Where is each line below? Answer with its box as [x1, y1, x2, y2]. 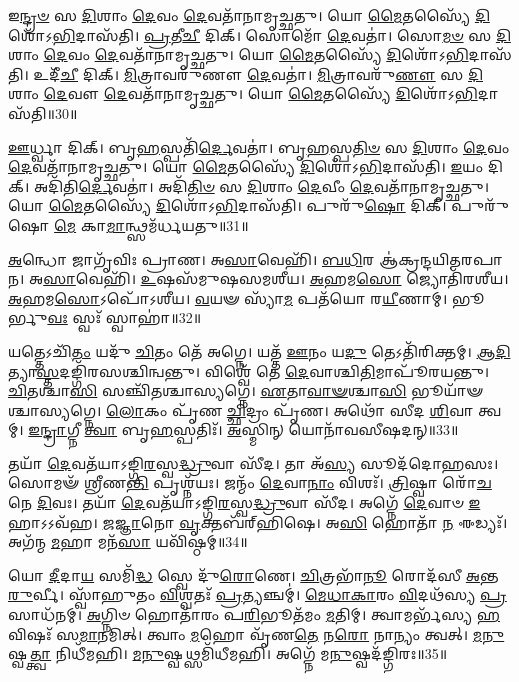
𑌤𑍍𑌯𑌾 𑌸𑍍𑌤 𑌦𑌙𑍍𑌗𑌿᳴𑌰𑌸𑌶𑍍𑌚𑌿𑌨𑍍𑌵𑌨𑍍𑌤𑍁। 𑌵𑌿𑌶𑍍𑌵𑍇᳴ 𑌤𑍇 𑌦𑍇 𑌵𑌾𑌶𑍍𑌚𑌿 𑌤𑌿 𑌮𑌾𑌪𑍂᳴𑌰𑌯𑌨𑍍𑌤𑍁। [8, 360, 490, 381]
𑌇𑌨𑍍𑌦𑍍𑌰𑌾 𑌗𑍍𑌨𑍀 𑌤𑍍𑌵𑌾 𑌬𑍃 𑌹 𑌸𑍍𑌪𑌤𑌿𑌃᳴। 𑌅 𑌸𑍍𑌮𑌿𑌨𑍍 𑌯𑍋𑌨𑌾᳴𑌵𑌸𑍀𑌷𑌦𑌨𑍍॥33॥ [28, 419, 459, 440]
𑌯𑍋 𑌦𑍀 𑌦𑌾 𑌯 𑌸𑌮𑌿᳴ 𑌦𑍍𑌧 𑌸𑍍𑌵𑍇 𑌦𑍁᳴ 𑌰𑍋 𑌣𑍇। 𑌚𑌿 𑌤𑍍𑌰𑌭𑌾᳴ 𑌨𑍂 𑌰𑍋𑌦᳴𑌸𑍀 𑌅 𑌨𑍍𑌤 [8, 564, 499, 585]
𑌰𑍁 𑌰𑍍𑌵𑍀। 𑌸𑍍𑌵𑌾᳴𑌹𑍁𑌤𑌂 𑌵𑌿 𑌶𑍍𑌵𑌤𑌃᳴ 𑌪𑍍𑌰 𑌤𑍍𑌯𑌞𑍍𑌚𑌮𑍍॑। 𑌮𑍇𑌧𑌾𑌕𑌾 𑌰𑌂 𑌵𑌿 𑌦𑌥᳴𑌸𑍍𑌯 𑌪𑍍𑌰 [8, 584, 507, 605]
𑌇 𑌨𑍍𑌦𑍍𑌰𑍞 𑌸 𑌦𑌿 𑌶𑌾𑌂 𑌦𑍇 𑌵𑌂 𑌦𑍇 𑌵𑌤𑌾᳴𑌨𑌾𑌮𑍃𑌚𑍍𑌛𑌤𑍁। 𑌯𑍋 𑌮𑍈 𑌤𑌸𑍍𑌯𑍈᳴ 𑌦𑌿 [8, 5, 490, 25]
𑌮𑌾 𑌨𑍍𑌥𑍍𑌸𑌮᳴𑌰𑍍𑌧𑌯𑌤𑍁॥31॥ [106, 214, 249, 235]
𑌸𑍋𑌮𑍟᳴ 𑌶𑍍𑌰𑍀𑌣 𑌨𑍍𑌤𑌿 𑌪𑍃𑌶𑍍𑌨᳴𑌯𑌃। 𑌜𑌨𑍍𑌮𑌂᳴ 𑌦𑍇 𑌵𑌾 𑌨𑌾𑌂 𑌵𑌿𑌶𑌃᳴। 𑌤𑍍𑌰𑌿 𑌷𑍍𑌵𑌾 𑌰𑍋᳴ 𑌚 [8, 472, 492, 493]
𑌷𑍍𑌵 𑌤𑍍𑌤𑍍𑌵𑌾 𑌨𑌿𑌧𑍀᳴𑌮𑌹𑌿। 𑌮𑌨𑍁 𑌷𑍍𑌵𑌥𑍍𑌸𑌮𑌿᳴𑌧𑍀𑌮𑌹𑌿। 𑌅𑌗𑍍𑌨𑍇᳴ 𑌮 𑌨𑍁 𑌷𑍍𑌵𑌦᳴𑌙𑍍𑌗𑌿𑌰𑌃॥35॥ [8, 643, 448, 664]
